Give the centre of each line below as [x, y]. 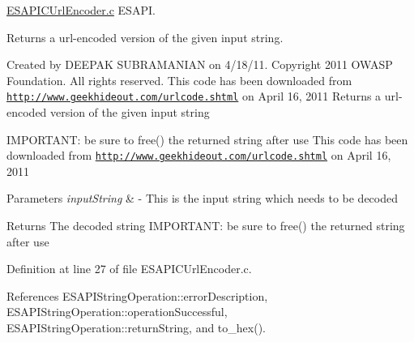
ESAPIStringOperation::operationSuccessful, [117, 312]
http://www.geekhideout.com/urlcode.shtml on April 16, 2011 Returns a [194, 96]
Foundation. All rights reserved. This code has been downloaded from [179, 80]
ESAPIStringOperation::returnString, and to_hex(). [136, 328]
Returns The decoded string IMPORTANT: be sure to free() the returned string [206, 226]
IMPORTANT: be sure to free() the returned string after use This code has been [207, 139]
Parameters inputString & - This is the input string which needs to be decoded [202, 198]
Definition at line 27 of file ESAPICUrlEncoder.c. [129, 269]
